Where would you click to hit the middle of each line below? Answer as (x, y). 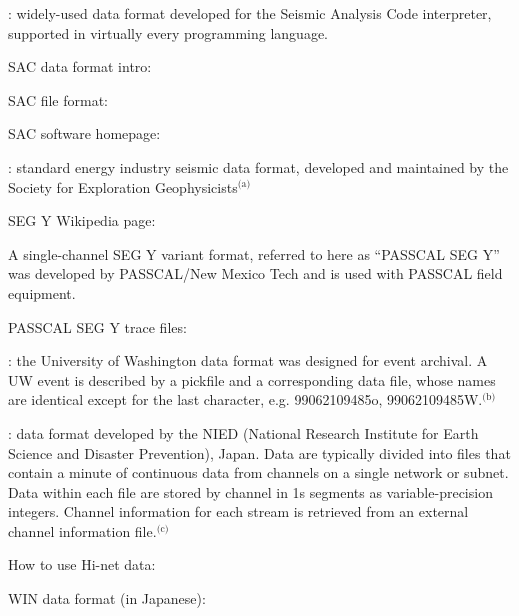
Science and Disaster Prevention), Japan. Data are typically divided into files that (259, 452)
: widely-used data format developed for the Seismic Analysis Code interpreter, (250, 13)
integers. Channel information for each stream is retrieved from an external (238, 511)
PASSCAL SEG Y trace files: (97, 326)
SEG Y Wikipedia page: (82, 220)
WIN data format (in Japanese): (107, 598)
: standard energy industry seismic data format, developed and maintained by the (258, 166)
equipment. (42, 292)
